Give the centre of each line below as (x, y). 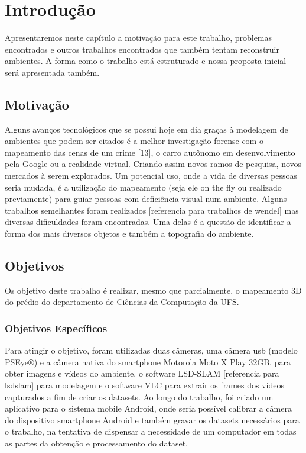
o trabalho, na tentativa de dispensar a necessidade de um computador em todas (151, 431)
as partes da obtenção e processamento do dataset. (96, 443)
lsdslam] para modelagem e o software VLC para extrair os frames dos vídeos (145, 385)
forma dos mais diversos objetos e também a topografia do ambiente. (129, 234)
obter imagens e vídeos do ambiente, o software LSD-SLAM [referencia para (142, 373)
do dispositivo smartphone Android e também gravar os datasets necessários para (152, 420)
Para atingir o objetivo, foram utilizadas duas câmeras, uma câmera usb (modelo (151, 350)
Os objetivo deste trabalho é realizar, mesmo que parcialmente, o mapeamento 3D (153, 290)
